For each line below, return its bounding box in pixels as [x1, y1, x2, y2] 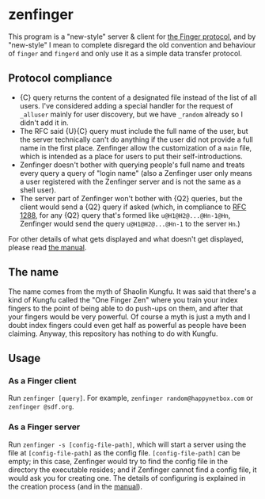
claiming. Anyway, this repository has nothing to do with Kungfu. [8, 329, 218, 338]
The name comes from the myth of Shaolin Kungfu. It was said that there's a [8, 287, 257, 296]
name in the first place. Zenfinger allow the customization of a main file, [19, 143, 252, 152]
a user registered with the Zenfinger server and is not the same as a [19, 177, 241, 186]
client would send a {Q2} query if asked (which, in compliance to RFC [19, 202, 247, 211]
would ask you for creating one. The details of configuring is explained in [8, 473, 246, 482]
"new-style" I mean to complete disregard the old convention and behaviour [8, 40, 256, 49]
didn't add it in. [19, 117, 69, 128]
